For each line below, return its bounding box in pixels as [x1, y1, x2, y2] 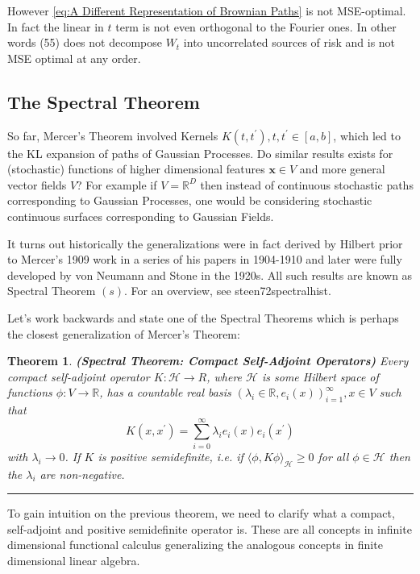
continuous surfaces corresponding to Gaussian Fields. [7, 207, 274, 224]
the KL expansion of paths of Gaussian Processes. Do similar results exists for [7, 144, 393, 161]
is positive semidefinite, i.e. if [98, 447, 243, 464]
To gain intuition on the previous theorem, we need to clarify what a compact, [7, 505, 395, 522]
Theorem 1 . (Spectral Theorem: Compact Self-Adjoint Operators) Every [7, 352, 409, 369]
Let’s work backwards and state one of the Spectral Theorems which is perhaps [7, 309, 399, 326]
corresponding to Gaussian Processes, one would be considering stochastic [7, 192, 372, 209]
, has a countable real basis [99, 384, 231, 401]
